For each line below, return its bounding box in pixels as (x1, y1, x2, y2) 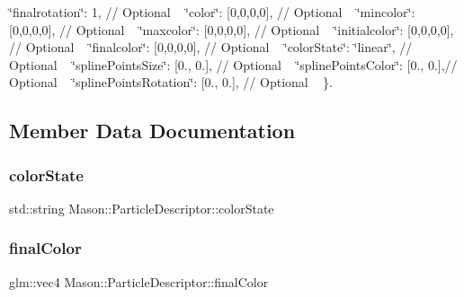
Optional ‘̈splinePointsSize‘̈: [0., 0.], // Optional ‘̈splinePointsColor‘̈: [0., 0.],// (9, 55, 458, 74)
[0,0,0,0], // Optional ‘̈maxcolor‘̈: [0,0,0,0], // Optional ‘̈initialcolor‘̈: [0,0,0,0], (9, 20, 454, 39)
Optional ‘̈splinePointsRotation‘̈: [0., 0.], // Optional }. (9, 73, 333, 92)
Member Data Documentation (9, 117, 296, 144)
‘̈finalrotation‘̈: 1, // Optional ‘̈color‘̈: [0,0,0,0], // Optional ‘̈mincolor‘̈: (9, 3, 415, 21)
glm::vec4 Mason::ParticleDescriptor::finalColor (9, 272, 269, 291)
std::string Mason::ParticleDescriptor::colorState (9, 198, 274, 217)
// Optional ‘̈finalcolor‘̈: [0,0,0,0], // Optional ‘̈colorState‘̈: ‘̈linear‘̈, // (9, 38, 413, 57)
